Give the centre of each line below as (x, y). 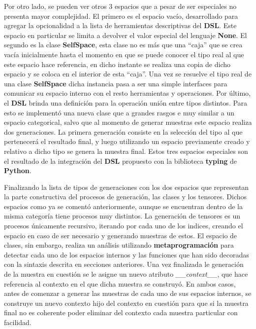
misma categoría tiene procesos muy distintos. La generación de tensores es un (122, 216)
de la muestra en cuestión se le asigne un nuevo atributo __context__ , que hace (126, 274)
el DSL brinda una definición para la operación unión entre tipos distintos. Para (126, 102)
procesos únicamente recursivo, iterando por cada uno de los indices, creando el (124, 226)
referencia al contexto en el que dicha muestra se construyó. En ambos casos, (120, 283)
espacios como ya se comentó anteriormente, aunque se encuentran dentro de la (123, 206)
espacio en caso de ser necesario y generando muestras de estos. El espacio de (121, 235)
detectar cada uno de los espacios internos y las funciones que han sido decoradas (127, 254)
